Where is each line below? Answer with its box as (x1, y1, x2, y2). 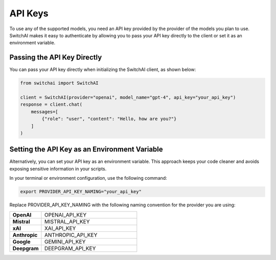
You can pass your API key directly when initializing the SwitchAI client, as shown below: (9, 66, 196, 73)
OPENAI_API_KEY (44, 211, 87, 218)
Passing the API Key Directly (9, 53, 102, 62)
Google (12, 238, 31, 245)
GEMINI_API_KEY (44, 238, 86, 245)
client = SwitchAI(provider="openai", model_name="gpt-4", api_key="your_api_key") (20, 94, 236, 100)
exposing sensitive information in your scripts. (9, 166, 107, 172)
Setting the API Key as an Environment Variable (9, 145, 163, 154)
